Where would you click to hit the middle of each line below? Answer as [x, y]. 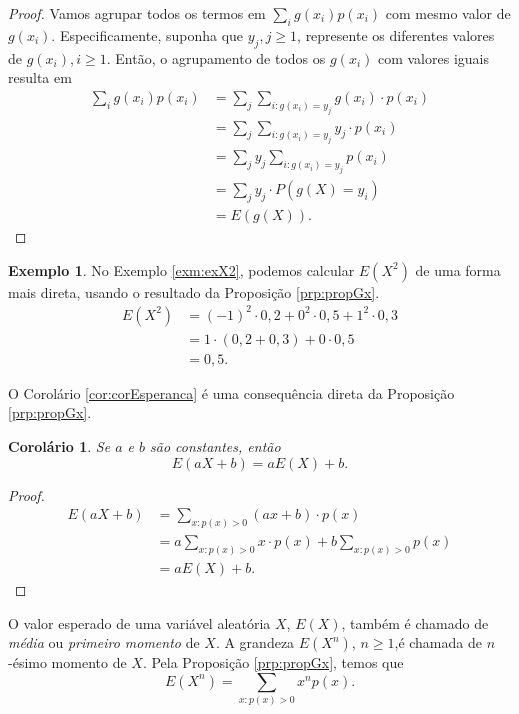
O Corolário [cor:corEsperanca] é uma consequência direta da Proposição [231, 392]
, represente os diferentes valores [396, 34]
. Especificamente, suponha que [147, 34]
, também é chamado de [415, 622]
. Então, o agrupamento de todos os [216, 57]
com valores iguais [433, 57]
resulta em [40, 77]
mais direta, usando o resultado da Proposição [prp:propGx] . [194, 291]
